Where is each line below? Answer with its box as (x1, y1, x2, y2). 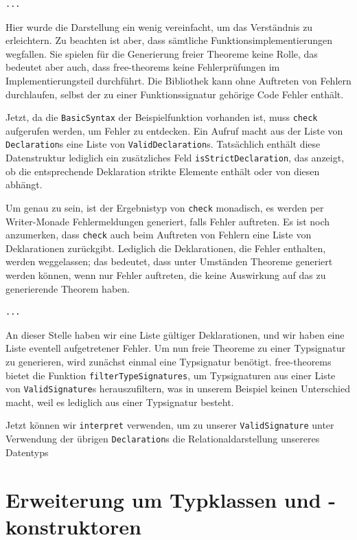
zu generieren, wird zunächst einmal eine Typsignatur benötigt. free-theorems (5, 354, 332, 368)
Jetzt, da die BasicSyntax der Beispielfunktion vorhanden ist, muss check (5, 110, 318, 124)
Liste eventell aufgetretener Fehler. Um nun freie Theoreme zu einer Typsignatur (5, 341, 346, 355)
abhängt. (5, 177, 43, 192)
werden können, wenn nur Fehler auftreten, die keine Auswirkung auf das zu (5, 268, 326, 282)
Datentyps (5, 445, 49, 459)
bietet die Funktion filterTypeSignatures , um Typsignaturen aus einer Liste (5, 368, 336, 382)
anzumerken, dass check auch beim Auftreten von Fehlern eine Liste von (5, 227, 312, 242)
